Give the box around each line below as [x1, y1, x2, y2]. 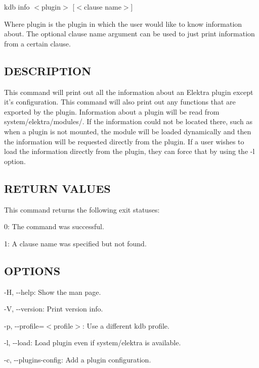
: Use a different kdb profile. [82, 320, 169, 331]
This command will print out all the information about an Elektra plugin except [4, 86, 253, 97]
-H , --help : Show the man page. [4, 286, 101, 297]
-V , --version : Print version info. [4, 303, 103, 314]
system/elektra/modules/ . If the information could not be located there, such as [4, 116, 252, 127]
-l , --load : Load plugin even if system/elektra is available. [4, 337, 181, 348]
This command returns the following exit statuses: [4, 204, 160, 215]
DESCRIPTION [4, 63, 92, 78]
